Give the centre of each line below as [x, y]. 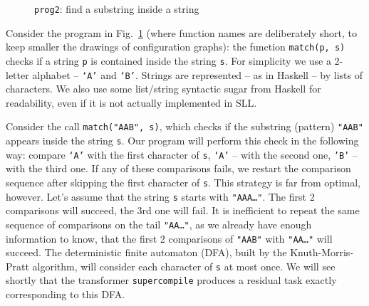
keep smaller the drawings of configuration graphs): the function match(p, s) [176, 47]
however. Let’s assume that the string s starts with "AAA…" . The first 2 [160, 196]
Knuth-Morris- [322, 252]
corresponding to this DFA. [66, 294]
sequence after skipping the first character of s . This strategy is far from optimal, [183, 182]
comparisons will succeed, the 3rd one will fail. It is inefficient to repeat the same [183, 210]
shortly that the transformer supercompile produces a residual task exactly [171, 280]
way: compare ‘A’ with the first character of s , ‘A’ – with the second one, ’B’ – [182, 154]
